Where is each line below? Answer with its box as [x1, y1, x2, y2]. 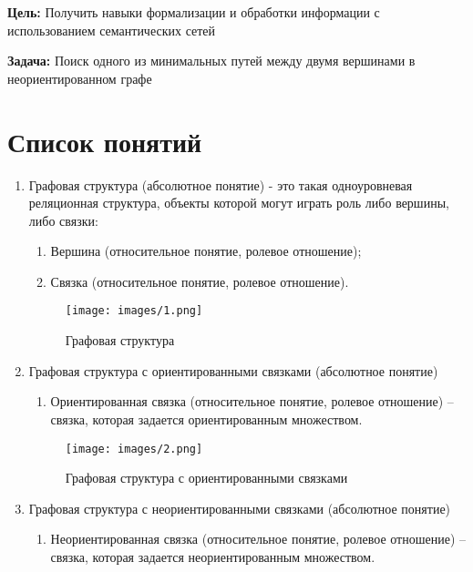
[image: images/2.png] [65, 442, 203, 455]
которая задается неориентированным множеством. [92, 546, 375, 566]
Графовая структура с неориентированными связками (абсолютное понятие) [28, 498, 451, 517]
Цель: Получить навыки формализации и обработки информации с [7, 3, 380, 21]
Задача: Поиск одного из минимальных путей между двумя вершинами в [7, 51, 416, 70]
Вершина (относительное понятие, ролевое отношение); [50, 241, 362, 260]
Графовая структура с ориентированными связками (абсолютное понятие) [28, 361, 438, 380]
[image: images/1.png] [65, 304, 203, 318]
